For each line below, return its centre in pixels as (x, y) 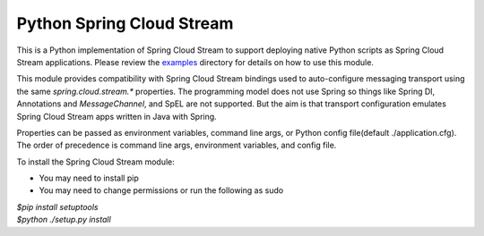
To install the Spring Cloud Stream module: (95, 162)
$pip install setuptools (57, 206)
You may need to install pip (89, 178)
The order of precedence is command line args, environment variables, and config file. (177, 145)
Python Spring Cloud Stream (125, 23)
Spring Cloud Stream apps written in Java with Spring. (117, 116)
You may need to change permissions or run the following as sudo (161, 190)
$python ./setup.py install (64, 220)
